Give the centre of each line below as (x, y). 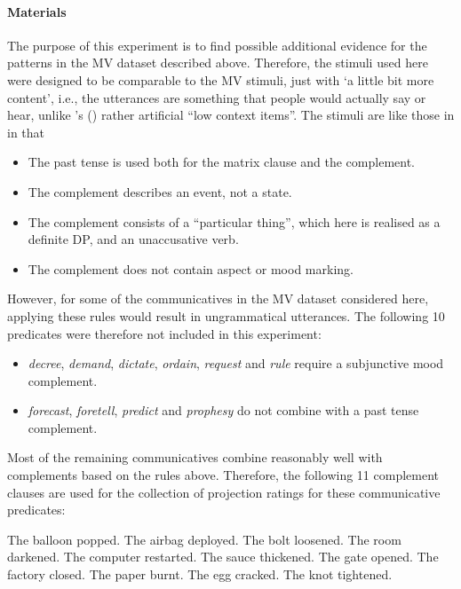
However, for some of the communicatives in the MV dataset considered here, (218, 298)
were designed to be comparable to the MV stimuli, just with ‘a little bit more (221, 79)
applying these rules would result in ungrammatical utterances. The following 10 (226, 315)
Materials (37, 11)
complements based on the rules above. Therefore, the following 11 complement (223, 475)
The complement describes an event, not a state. (160, 191)
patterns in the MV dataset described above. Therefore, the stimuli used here (218, 63)
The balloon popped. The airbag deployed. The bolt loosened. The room (204, 539)
